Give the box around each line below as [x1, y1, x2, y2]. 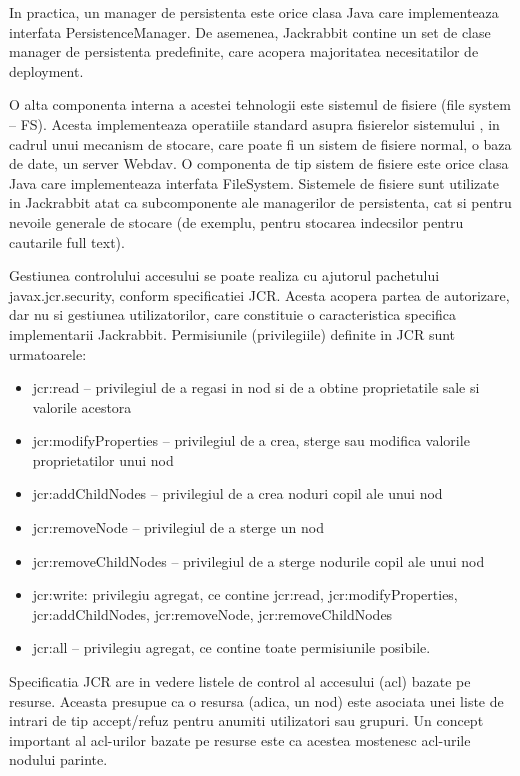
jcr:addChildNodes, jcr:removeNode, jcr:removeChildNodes [32, 603, 393, 624]
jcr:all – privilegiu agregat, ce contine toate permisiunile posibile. [32, 637, 431, 658]
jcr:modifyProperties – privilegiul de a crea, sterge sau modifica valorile [32, 430, 470, 451]
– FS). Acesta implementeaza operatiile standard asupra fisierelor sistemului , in [9, 113, 500, 134]
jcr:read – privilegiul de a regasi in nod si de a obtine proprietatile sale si [32, 377, 480, 398]
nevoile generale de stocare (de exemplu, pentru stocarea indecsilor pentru [9, 211, 464, 232]
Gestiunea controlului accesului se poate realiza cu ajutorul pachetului [9, 265, 440, 286]
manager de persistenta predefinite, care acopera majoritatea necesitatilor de [9, 41, 479, 62]
